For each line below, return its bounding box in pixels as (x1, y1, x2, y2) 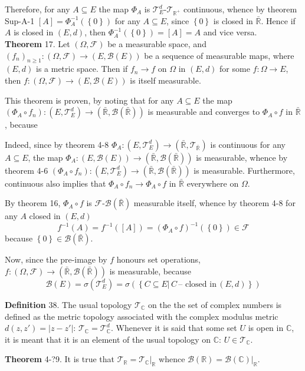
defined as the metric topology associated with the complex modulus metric (5, 310, 278, 322)
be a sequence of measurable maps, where (144, 49, 294, 61)
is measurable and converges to (147, 105, 260, 118)
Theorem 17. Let (5, 37, 70, 49)
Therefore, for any (5, 3, 70, 15)
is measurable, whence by (196, 151, 288, 163)
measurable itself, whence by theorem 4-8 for (133, 197, 296, 209)
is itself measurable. (130, 74, 201, 86)
